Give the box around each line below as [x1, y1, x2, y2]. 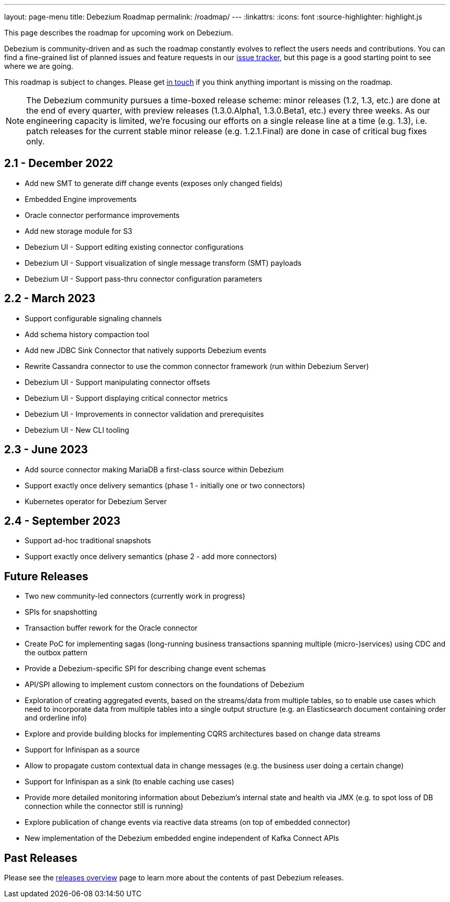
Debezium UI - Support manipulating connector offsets [25, 377, 210, 386]
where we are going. [4, 62, 73, 70]
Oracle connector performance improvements [25, 210, 180, 219]
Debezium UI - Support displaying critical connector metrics [25, 393, 228, 402]
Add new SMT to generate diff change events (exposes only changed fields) [25, 178, 283, 188]
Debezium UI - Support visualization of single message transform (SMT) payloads [25, 258, 302, 267]
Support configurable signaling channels [25, 314, 162, 323]
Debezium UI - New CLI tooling [25, 425, 129, 434]
